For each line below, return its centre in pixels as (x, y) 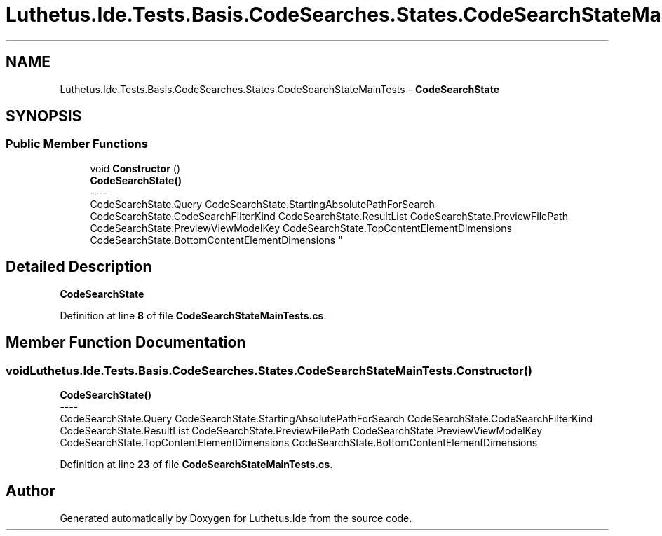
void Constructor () (135, 168)
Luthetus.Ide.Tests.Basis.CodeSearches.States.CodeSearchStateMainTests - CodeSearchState (279, 89)
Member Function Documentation (126, 343)
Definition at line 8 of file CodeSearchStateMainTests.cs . (193, 315)
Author (31, 491)
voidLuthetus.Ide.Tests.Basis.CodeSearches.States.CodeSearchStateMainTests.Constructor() (269, 370)
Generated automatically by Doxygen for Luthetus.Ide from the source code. (236, 518)
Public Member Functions (77, 144)
